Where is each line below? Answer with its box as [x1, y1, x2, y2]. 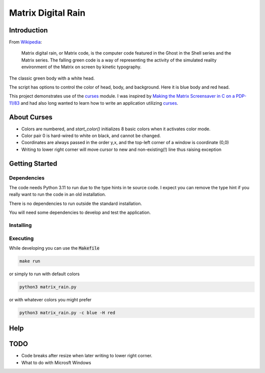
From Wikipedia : [9, 39, 42, 45]
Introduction [9, 26, 48, 34]
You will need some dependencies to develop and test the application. [9, 209, 151, 216]
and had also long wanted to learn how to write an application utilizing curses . [20, 100, 179, 106]
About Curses [9, 113, 53, 121]
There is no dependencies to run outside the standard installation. [9, 201, 142, 206]
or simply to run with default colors [9, 271, 80, 277]
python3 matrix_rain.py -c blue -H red [19, 310, 115, 316]
